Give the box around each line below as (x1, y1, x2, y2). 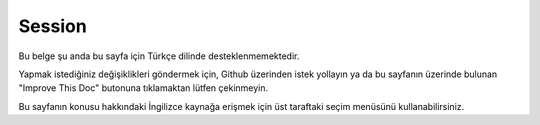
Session (18, 15, 87, 37)
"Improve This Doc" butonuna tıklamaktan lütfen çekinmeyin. (18, 82, 269, 94)
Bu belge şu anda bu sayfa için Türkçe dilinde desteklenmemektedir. (18, 50, 300, 62)
